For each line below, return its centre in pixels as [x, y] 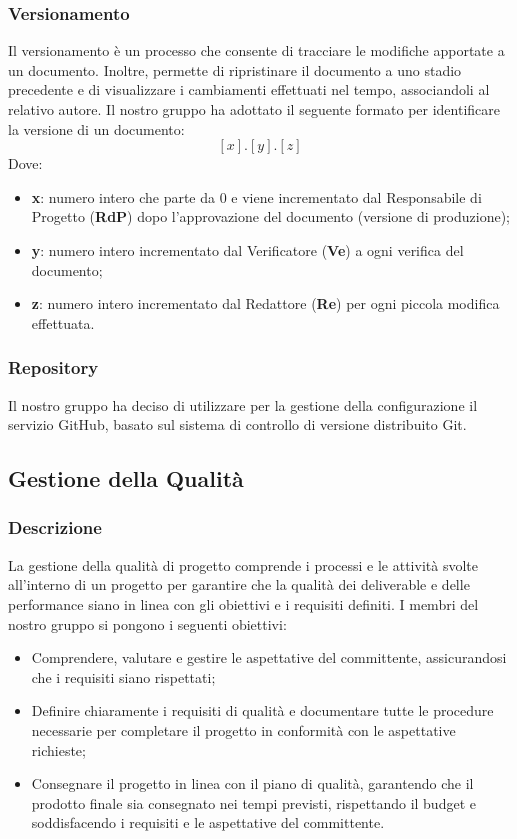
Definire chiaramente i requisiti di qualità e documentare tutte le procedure [262, 710]
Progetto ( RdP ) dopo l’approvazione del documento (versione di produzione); [270, 216]
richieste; [58, 749]
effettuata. [63, 322]
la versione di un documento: [96, 128]
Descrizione [55, 527]
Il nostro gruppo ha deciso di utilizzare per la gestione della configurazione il [243, 404]
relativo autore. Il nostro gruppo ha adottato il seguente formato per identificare [254, 109]
